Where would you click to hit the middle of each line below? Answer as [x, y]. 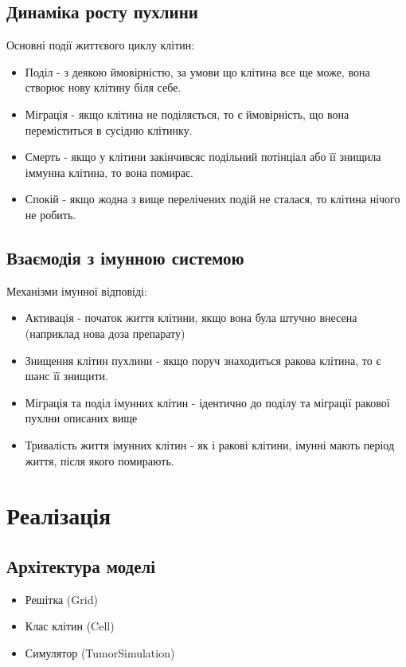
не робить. [51, 214]
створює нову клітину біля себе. [103, 87]
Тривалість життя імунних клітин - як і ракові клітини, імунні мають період [210, 444]
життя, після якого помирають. [100, 460]
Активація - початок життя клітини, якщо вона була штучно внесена [191, 318]
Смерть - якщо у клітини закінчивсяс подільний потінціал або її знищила [203, 157]
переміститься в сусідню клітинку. [109, 129]
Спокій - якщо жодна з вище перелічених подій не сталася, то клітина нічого [213, 199]
